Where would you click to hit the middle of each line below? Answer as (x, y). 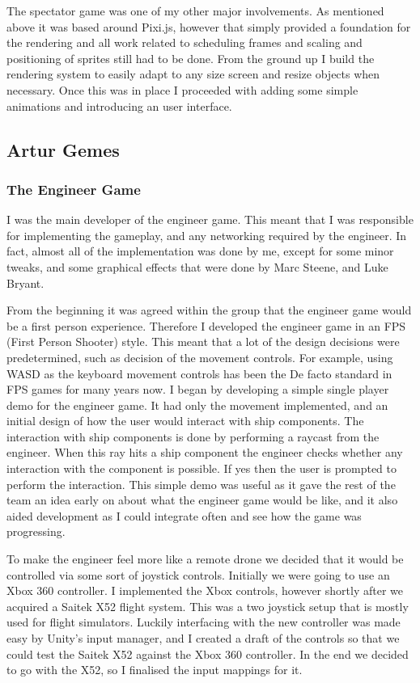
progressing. (36, 531)
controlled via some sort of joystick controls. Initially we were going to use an (198, 574)
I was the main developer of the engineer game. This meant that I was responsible (210, 219)
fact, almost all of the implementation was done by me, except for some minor (200, 251)
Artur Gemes (63, 149)
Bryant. (25, 282)
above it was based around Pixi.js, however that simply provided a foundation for (209, 26)
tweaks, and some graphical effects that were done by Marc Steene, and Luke (197, 266)
